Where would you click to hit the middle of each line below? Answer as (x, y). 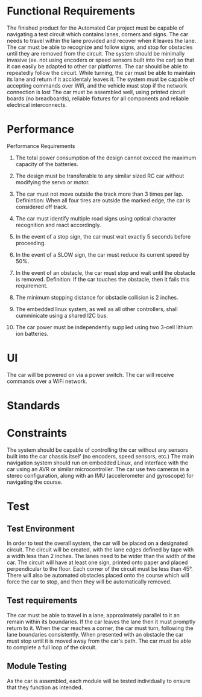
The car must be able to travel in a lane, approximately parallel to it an (93, 615)
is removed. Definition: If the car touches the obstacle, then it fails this (103, 279)
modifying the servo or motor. (52, 182)
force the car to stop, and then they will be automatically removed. (89, 582)
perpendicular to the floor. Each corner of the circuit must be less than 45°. (100, 568)
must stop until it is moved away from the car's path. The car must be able (99, 641)
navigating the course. (35, 482)
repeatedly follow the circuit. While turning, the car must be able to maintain (101, 72)
